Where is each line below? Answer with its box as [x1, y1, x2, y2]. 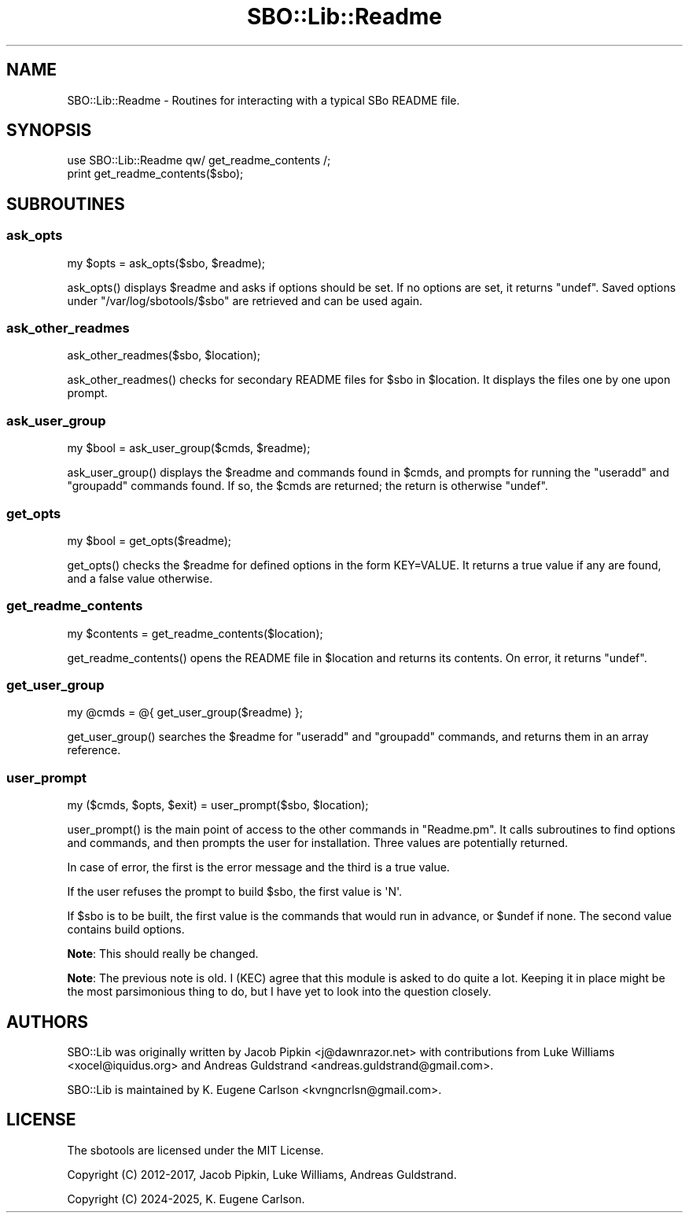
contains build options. [67, 923, 185, 937]
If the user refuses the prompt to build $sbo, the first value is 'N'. [67, 885, 403, 899]
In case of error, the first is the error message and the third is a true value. [67, 860, 450, 875]
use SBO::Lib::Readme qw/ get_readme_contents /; [67, 153, 331, 168]
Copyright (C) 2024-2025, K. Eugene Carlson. [67, 1191, 305, 1206]
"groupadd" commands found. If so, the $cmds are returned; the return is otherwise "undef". [67, 479, 548, 493]
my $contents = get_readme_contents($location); [67, 626, 323, 640]
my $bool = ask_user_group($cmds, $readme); [67, 441, 311, 455]
